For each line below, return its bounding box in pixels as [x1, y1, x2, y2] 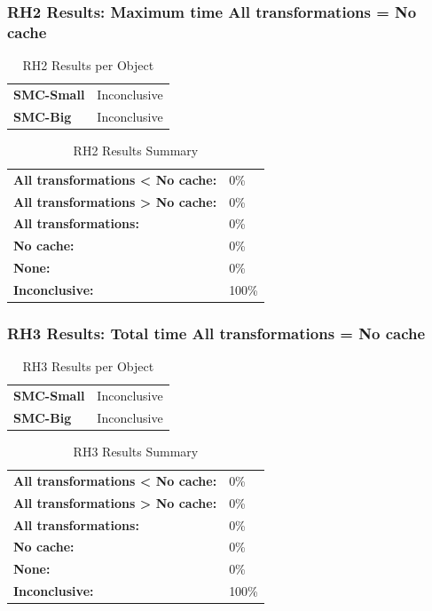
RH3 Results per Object [22, 357, 154, 376]
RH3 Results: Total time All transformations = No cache [7, 322, 426, 344]
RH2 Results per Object [22, 56, 154, 75]
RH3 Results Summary [73, 442, 199, 461]
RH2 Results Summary [73, 140, 199, 159]
